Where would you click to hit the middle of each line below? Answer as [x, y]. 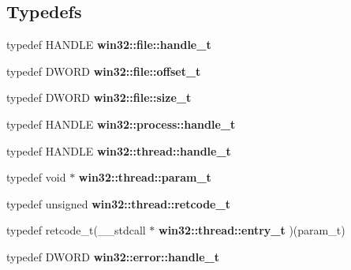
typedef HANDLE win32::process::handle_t [121, 124]
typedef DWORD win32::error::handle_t [113, 256]
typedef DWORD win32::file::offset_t [104, 71]
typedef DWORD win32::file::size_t [99, 97]
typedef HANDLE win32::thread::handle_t [119, 150]
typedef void [36, 177]
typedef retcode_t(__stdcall [76, 230]
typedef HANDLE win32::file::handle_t [109, 45]
